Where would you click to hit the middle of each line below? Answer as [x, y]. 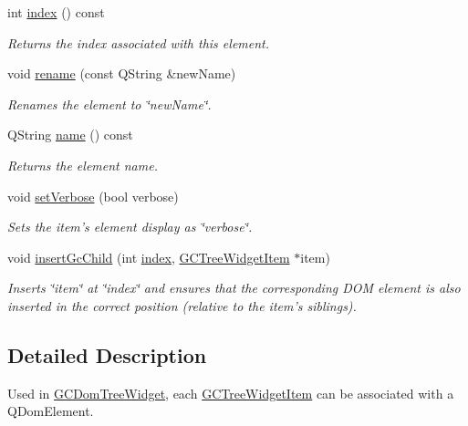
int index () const [56, 12]
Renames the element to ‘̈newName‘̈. [109, 104]
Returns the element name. [83, 165]
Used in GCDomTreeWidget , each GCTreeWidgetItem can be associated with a [231, 393]
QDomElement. [51, 411]
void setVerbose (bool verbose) [93, 196]
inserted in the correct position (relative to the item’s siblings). [182, 305]
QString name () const [70, 135]
